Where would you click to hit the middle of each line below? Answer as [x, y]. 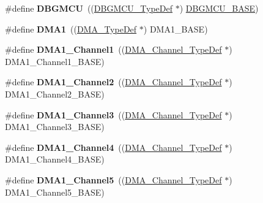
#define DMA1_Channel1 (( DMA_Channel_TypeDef [113, 49]
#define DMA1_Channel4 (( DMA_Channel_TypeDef [113, 147]
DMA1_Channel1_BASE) [55, 61]
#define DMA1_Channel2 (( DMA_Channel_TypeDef [113, 82]
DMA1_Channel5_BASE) [55, 192]
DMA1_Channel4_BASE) [55, 159]
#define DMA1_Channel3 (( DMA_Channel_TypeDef [113, 114]
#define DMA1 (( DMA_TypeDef [71, 29]
